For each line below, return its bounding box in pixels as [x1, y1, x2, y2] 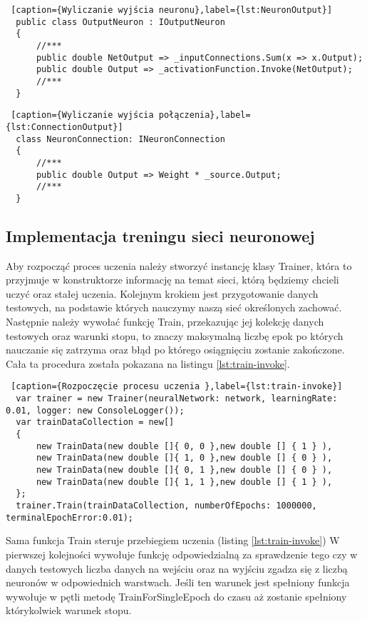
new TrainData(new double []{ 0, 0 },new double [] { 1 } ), [36, 441, 333, 451]
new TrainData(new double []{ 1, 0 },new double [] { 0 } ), [36, 453, 333, 463]
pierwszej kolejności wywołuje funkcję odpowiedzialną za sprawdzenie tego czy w [6, 546, 358, 561]
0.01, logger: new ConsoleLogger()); [6, 405, 185, 416]
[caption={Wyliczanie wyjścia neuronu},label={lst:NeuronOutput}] [11, 5, 333, 15]
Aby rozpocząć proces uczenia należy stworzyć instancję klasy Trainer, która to [6, 258, 352, 273]
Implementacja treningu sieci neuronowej [6, 224, 315, 246]
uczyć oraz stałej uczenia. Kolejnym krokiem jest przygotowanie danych [6, 286, 319, 301]
